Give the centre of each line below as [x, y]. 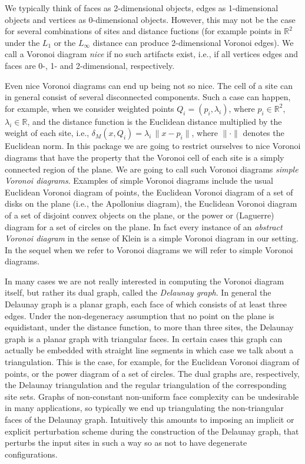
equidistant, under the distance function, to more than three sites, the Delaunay [149, 327]
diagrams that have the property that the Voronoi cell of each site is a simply [145, 157]
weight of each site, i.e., [47, 133]
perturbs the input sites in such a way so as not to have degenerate [126, 443]
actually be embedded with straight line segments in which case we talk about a [149, 350]
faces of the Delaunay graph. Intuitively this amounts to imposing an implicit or [150, 419]
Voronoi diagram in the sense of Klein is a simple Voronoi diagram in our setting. [152, 238]
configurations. [31, 454]
